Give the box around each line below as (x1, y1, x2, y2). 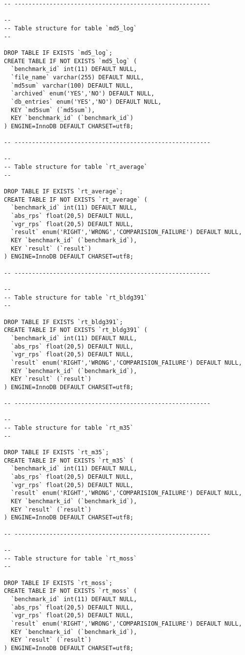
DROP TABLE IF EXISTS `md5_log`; (4, 49, 112, 56)
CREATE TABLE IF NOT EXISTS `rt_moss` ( (4, 587, 137, 595)
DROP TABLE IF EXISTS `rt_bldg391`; (4, 318, 123, 326)
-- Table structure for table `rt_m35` (4, 424, 134, 432)
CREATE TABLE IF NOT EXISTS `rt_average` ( (4, 196, 148, 203)
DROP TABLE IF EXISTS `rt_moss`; (4, 579, 112, 586)
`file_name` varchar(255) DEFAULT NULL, (11, 73, 144, 81)
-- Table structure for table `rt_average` (4, 164, 148, 171)
